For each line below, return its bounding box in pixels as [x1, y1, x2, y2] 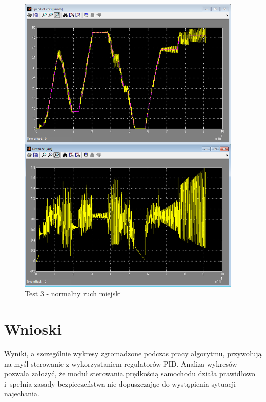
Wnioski [4, 318, 62, 339]
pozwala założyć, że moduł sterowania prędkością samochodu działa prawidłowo [4, 368, 255, 379]
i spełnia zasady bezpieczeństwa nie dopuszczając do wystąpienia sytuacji [4, 378, 236, 389]
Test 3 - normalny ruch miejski [25, 288, 121, 299]
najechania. [4, 388, 39, 399]
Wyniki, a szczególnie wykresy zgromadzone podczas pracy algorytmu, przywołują [4, 348, 262, 358]
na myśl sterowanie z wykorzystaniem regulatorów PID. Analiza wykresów [4, 358, 237, 369]
